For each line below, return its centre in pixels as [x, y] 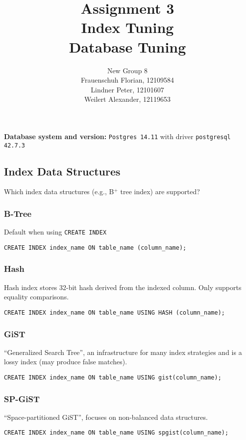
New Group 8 [127, 70]
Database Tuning [127, 46]
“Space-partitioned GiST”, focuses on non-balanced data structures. [106, 417]
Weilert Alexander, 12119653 [127, 99]
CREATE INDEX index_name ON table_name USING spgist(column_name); [116, 433]
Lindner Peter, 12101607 [127, 89]
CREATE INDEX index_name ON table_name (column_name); [95, 248]
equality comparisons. [37, 297]
